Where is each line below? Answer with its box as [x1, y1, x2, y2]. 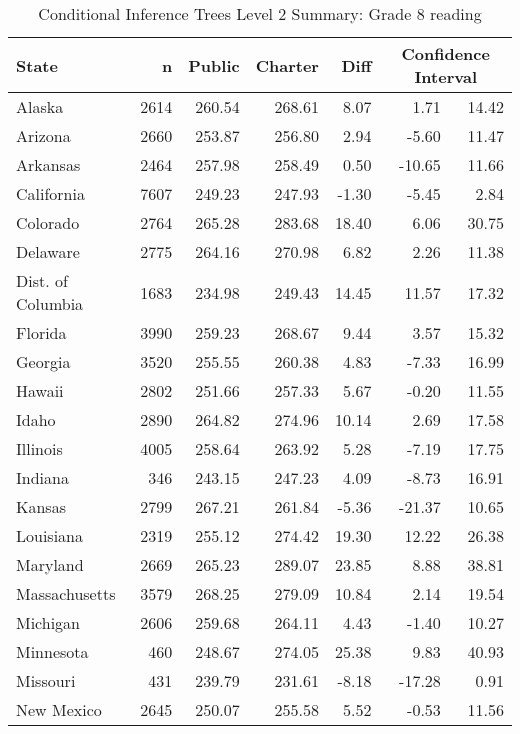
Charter [255, 53, 319, 77]
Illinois [16, 437, 63, 460]
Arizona [16, 124, 71, 147]
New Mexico [16, 698, 102, 721]
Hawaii [16, 379, 64, 402]
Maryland [16, 553, 84, 576]
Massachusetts [16, 582, 116, 605]
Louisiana [16, 524, 83, 547]
